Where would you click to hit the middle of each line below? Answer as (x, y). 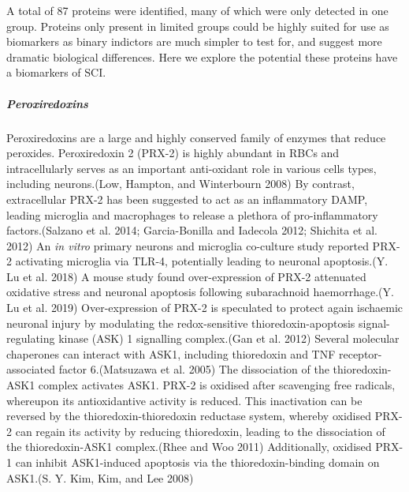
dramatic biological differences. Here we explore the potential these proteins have (202, 56)
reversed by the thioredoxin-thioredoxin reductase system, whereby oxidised (189, 416)
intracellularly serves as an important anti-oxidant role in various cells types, (191, 168)
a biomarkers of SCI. (56, 72)
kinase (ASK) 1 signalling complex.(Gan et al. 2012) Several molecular (229, 338)
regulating (31, 338)
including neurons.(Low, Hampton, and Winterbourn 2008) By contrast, (180, 184)
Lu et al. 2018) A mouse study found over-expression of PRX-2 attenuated (186, 276)
